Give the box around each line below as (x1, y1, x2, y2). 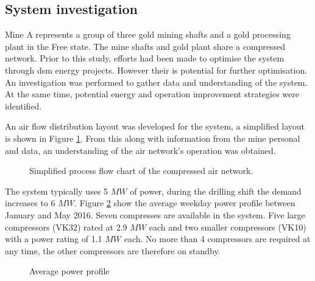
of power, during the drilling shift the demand (130, 184, 302, 197)
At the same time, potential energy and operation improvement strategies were (5, 88, 299, 100)
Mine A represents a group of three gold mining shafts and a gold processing (5, 28, 291, 41)
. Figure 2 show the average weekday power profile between (74, 196, 296, 209)
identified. (5, 99, 42, 112)
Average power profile (29, 265, 110, 277)
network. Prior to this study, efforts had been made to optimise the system (5, 52, 285, 64)
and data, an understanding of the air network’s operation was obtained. (5, 144, 276, 156)
